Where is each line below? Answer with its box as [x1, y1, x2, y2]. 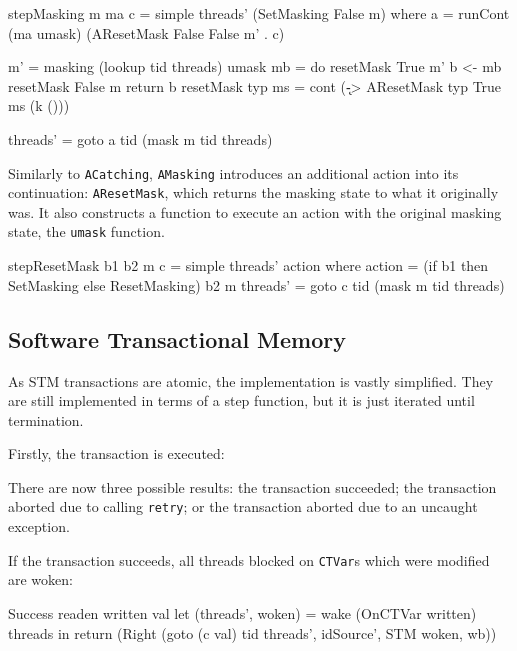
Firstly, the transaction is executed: [8, 443, 225, 464]
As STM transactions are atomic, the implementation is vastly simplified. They [8, 370, 494, 391]
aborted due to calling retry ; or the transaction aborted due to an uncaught [8, 496, 478, 517]
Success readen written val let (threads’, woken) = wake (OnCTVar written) [8, 602, 477, 623]
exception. [8, 516, 70, 537]
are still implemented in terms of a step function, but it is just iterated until [8, 390, 475, 411]
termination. [8, 409, 84, 430]
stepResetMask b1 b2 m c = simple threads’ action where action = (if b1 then [8, 255, 489, 276]
